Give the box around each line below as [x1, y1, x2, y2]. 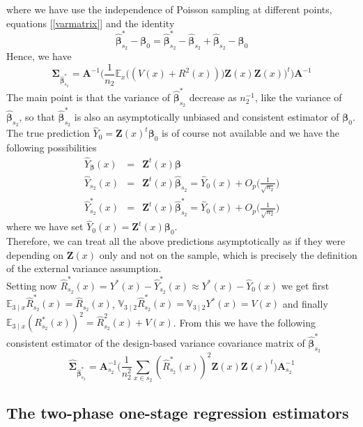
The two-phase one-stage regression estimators [6, 401, 349, 423]
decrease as [189, 89, 237, 104]
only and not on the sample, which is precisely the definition [99, 247, 357, 262]
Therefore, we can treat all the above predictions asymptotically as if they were [6, 234, 346, 248]
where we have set [6, 219, 84, 234]
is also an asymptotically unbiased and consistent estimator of [74, 109, 339, 123]
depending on [6, 247, 64, 262]
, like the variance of [255, 89, 342, 104]
